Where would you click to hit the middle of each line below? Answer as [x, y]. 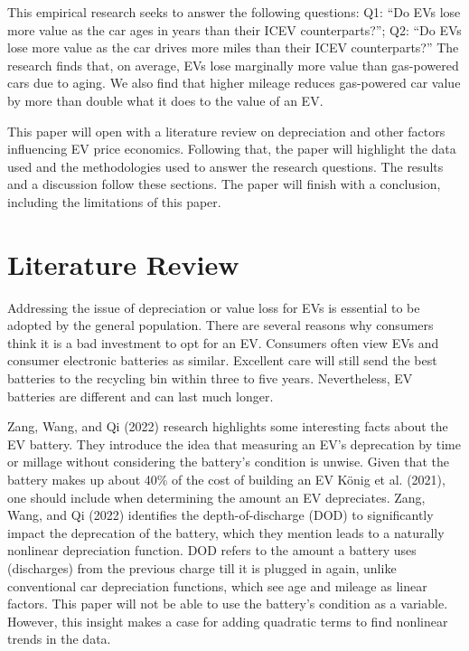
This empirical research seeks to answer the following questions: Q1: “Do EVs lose [234, 12]
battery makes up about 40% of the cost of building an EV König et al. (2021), [226, 479]
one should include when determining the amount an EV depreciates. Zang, [216, 497]
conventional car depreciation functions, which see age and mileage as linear [217, 585]
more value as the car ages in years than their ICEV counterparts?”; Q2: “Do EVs [234, 29]
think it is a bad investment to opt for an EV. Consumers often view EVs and [223, 342]
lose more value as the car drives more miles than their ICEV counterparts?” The [233, 47]
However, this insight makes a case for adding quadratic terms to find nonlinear [228, 621]
